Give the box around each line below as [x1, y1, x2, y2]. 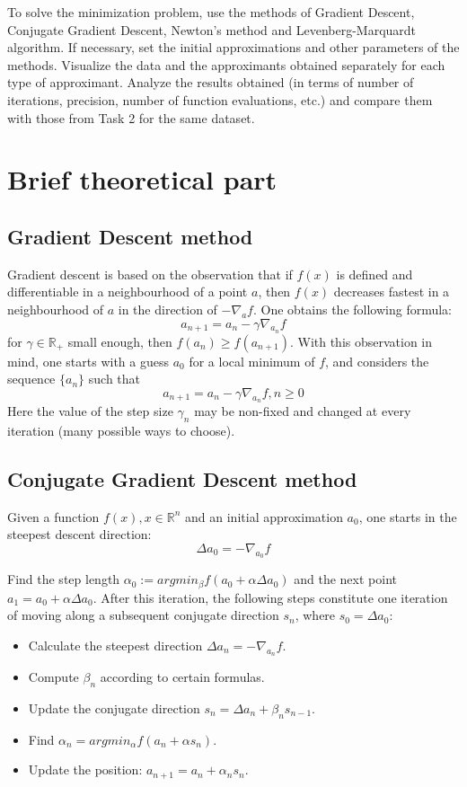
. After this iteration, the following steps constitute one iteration [93, 588, 448, 606]
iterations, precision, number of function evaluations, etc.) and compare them [7, 90, 433, 109]
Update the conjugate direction [28, 698, 200, 717]
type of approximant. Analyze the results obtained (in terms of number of [7, 73, 414, 92]
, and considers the [325, 351, 429, 370]
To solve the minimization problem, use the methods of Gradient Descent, [7, 3, 415, 21]
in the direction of [118, 299, 217, 318]
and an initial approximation [185, 507, 343, 526]
